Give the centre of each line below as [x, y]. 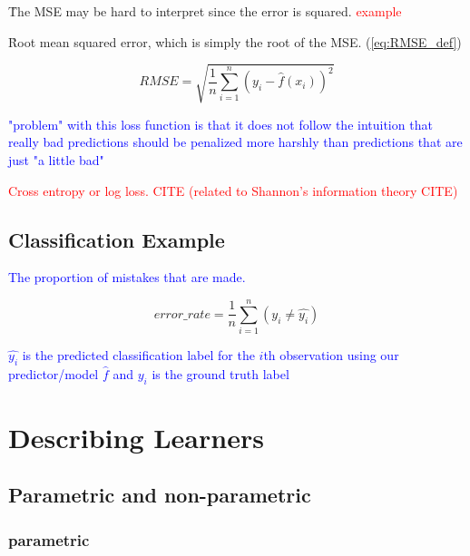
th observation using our [331, 355]
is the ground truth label [220, 373]
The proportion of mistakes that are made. [127, 277]
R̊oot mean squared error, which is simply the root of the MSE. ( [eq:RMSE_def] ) [235, 41]
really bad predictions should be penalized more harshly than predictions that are [235, 142]
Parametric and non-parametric [160, 495]
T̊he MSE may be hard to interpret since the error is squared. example [205, 11]
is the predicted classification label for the [138, 355]
